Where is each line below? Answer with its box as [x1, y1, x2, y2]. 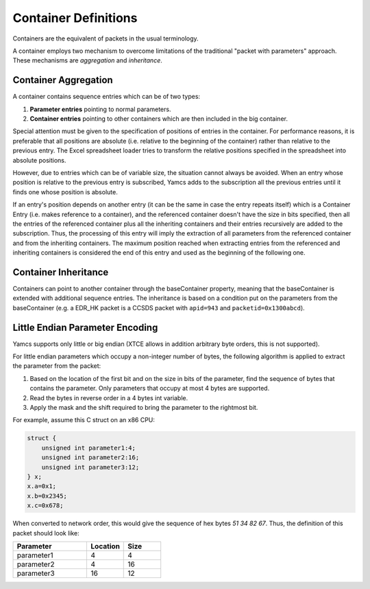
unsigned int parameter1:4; [41, 443, 136, 452]
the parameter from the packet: [12, 362, 101, 370]
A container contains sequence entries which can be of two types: [12, 93, 201, 101]
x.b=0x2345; [27, 492, 68, 500]
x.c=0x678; [27, 502, 64, 509]
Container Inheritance [12, 266, 109, 278]
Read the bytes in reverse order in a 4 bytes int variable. [29, 393, 188, 402]
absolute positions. [12, 156, 66, 164]
